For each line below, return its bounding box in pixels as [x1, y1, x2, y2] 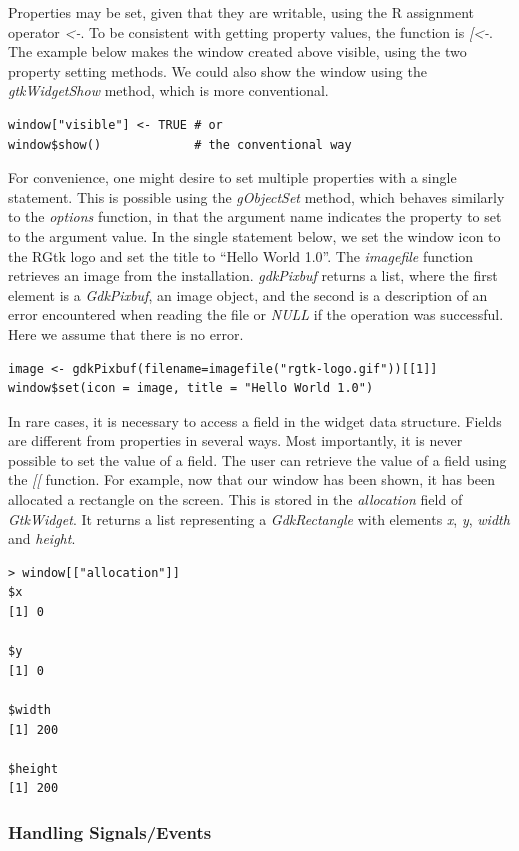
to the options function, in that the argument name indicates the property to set [8, 206, 502, 227]
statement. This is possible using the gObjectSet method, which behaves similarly [8, 186, 505, 207]
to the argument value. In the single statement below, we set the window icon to [8, 225, 501, 246]
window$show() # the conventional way [8, 137, 352, 152]
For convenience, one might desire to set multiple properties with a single [8, 167, 457, 188]
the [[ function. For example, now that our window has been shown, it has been [8, 469, 496, 490]
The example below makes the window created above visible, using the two [8, 41, 467, 62]
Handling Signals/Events [8, 819, 212, 844]
